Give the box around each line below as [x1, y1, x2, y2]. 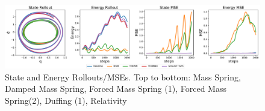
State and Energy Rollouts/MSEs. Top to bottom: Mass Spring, [5, 70, 241, 83]
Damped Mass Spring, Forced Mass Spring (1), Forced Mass [5, 82, 226, 95]
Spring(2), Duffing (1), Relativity [5, 94, 127, 106]
